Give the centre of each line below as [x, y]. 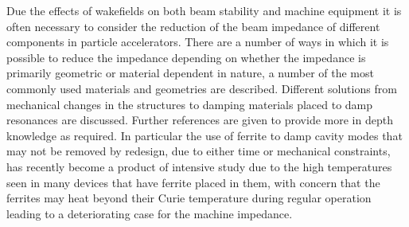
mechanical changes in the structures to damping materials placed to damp [190, 104]
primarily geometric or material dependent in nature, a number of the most [190, 73]
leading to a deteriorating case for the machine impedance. [150, 213]
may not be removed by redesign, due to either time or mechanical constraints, [199, 151]
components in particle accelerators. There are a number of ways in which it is [198, 42]
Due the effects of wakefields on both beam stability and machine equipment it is [204, 10]
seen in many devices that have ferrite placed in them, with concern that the [193, 182]
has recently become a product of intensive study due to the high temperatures [199, 166]
